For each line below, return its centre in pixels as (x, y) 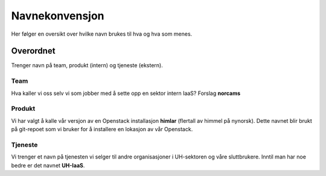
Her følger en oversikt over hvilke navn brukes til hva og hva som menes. (102, 34)
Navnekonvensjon (58, 16)
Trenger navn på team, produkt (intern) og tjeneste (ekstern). (87, 65)
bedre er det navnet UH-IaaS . (48, 165)
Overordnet (33, 51)
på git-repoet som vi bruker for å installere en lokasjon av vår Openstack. (102, 129)
